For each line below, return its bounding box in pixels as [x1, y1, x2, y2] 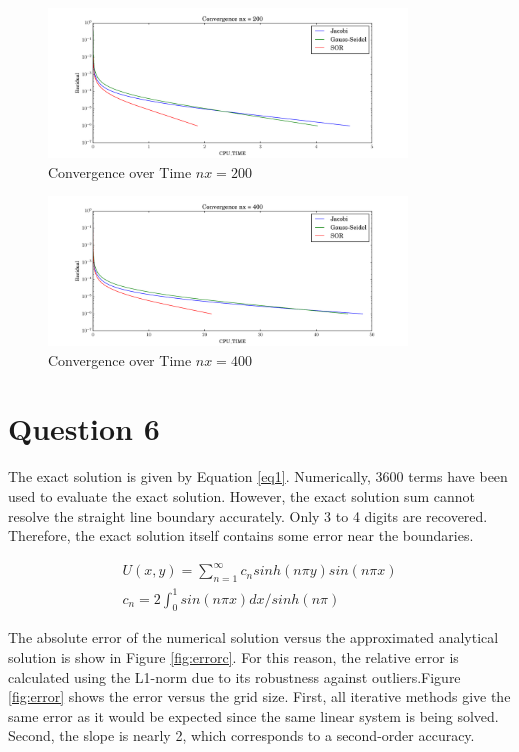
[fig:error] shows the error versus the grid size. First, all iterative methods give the [8, 686, 511, 707]
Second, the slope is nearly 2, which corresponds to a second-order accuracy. [8, 725, 475, 746]
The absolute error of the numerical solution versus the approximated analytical [8, 627, 499, 648]
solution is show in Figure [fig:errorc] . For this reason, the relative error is [8, 646, 459, 667]
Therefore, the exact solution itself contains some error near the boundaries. [8, 525, 474, 546]
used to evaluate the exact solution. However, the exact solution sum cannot [8, 485, 475, 506]
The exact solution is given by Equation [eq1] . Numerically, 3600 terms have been [8, 466, 508, 487]
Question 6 [8, 408, 160, 449]
